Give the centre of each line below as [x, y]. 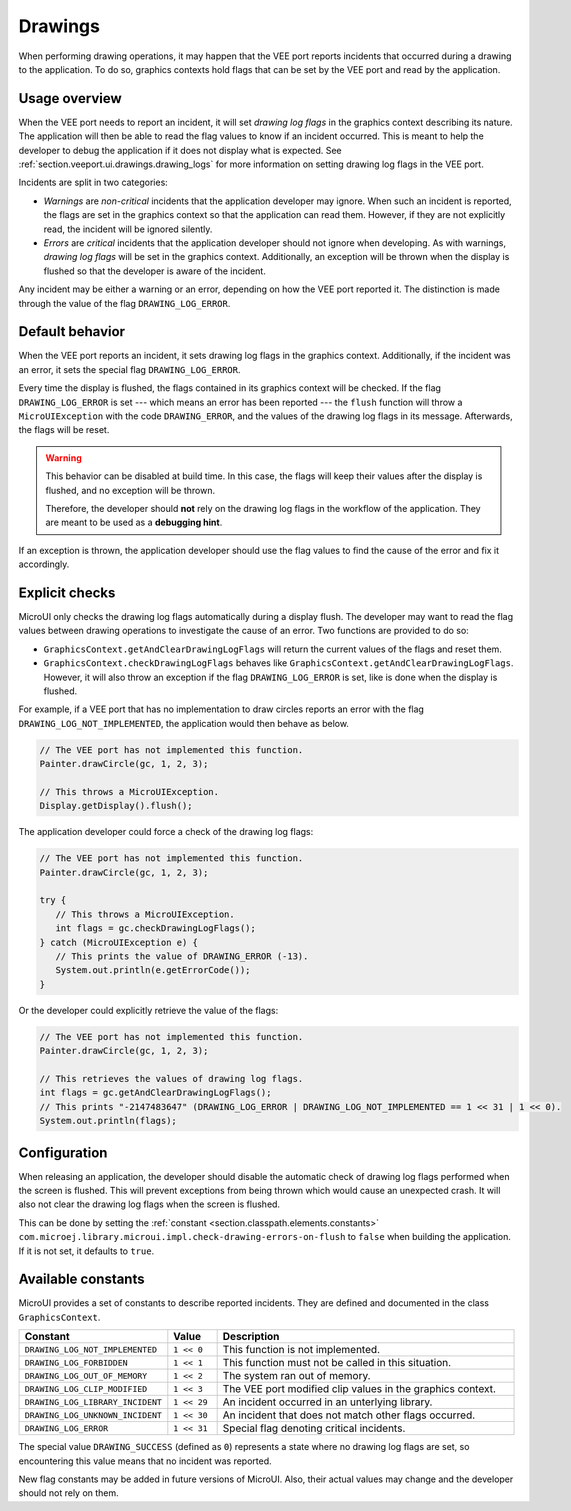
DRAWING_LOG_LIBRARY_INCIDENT [93, 1401]
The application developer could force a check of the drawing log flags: [166, 832]
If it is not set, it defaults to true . [86, 1251]
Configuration [63, 1152]
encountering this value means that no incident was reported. [145, 1461]
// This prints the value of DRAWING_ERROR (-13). [182, 956]
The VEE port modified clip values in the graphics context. [359, 1389]
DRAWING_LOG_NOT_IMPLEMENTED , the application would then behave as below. [184, 723]
